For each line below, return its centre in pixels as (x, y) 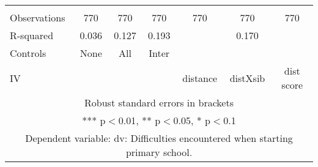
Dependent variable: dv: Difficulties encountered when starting (159, 138)
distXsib (247, 78)
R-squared (32, 35)
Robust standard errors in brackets (159, 102)
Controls (28, 53)
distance (200, 78)
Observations (38, 17)
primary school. (159, 152)
